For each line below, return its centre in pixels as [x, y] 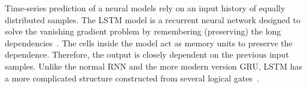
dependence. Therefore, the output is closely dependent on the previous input [147, 54]
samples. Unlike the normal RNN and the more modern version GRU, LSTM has [153, 66]
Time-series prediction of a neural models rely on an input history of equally [145, 8]
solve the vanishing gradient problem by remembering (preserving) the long [143, 31]
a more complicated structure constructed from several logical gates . [132, 78]
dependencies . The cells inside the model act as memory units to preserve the [149, 43]
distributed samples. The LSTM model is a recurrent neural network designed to [153, 19]
